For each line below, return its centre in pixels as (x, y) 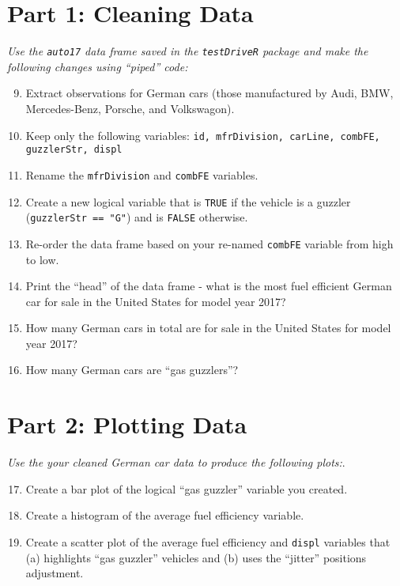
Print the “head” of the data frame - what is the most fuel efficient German (209, 286)
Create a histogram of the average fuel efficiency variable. (165, 515)
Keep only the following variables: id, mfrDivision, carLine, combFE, (203, 135)
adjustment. (55, 573)
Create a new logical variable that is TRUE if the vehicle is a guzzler (188, 201)
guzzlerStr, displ (74, 150)
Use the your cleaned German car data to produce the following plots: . (176, 462)
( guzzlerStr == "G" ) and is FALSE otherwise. (137, 217)
